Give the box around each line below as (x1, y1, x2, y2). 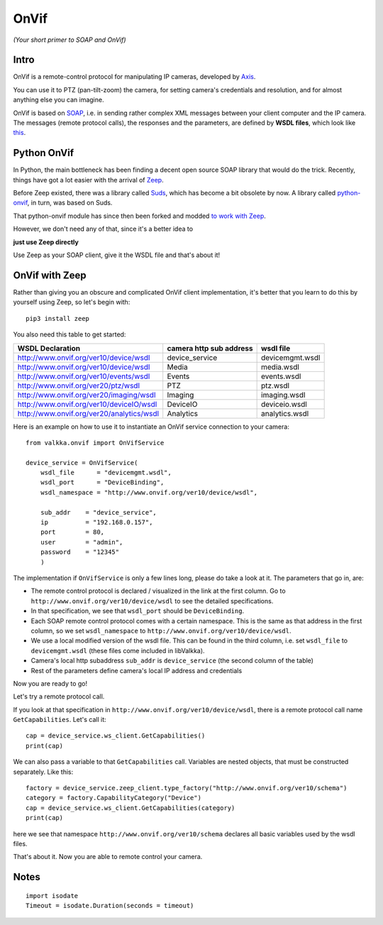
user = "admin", (40, 538, 123, 546)
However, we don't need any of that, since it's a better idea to (13, 224, 194, 234)
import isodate (26, 892, 79, 899)
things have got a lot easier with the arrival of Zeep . (13, 175, 164, 184)
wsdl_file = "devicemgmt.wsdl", (40, 469, 172, 477)
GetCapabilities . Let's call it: (13, 716, 106, 724)
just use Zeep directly (13, 238, 79, 246)
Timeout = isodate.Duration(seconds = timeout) (26, 902, 194, 910)
